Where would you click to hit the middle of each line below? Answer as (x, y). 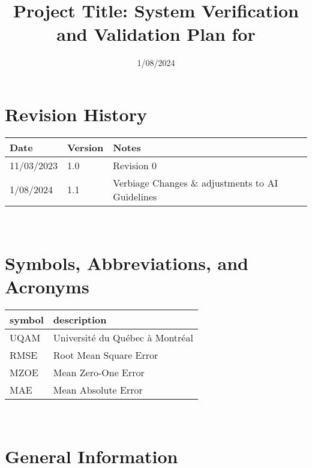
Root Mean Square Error (106, 355)
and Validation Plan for (156, 34)
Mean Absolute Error (98, 389)
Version (85, 147)
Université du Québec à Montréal (123, 337)
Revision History (76, 114)
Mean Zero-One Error (99, 372)
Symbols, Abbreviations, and (127, 262)
